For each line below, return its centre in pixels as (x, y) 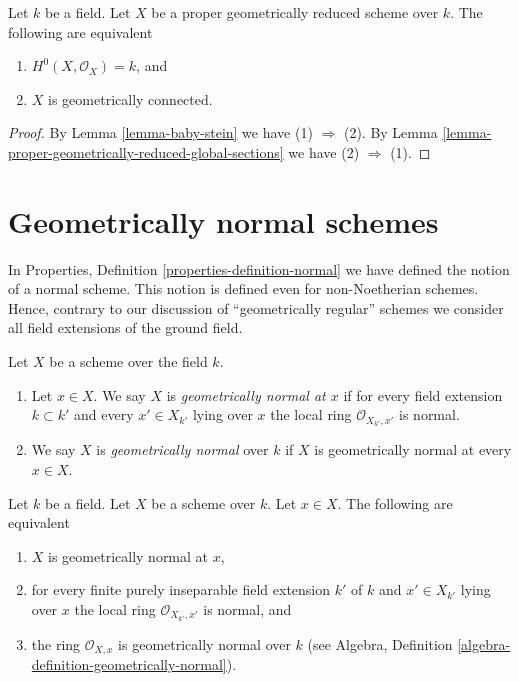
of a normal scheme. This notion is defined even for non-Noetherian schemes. (243, 288)
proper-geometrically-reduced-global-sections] (146, 151)
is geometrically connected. (130, 98)
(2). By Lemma (390, 132)
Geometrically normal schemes (223, 220)
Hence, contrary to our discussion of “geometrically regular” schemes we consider (256, 307)
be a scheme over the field (128, 361)
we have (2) (324, 151)
